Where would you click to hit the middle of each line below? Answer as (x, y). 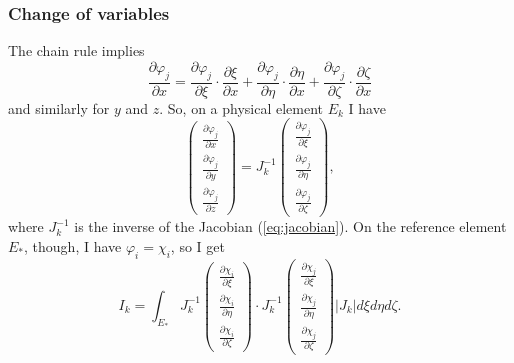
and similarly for (59, 107)
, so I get (197, 245)
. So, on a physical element (241, 107)
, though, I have (73, 245)
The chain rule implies (76, 50)
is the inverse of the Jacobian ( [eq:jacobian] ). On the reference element (290, 226)
